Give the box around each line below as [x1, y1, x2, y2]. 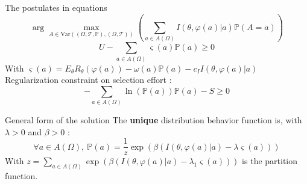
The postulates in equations [5, 1, 107, 13]
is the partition [242, 155, 298, 167]
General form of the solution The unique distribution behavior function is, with [5, 114, 302, 126]
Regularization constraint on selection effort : [5, 73, 172, 86]
